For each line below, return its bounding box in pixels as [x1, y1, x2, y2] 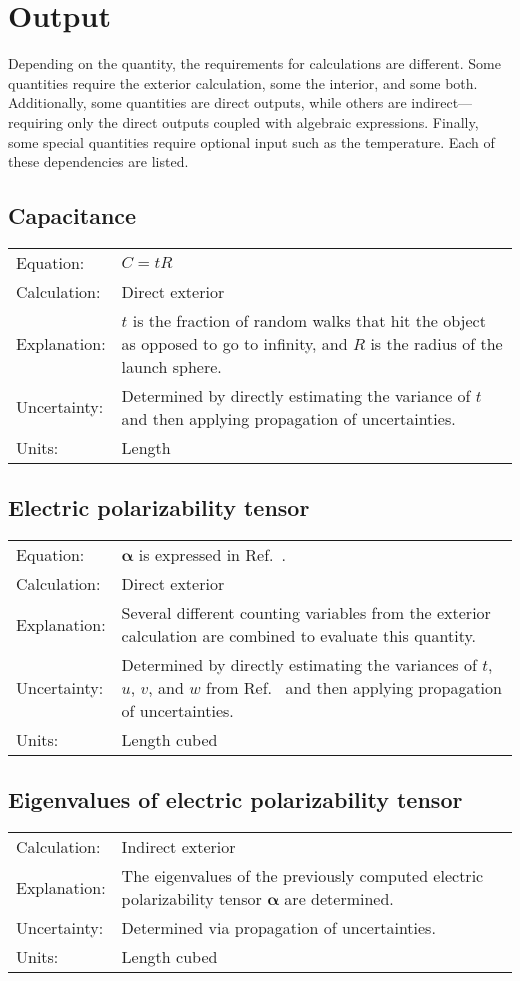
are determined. [284, 887, 394, 911]
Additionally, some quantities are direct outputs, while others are [8, 92, 407, 113]
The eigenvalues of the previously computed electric [121, 864, 484, 888]
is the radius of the [370, 331, 503, 355]
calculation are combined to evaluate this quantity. [121, 624, 476, 648]
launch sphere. [121, 354, 222, 378]
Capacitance [8, 200, 137, 231]
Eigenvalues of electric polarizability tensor [8, 784, 463, 815]
